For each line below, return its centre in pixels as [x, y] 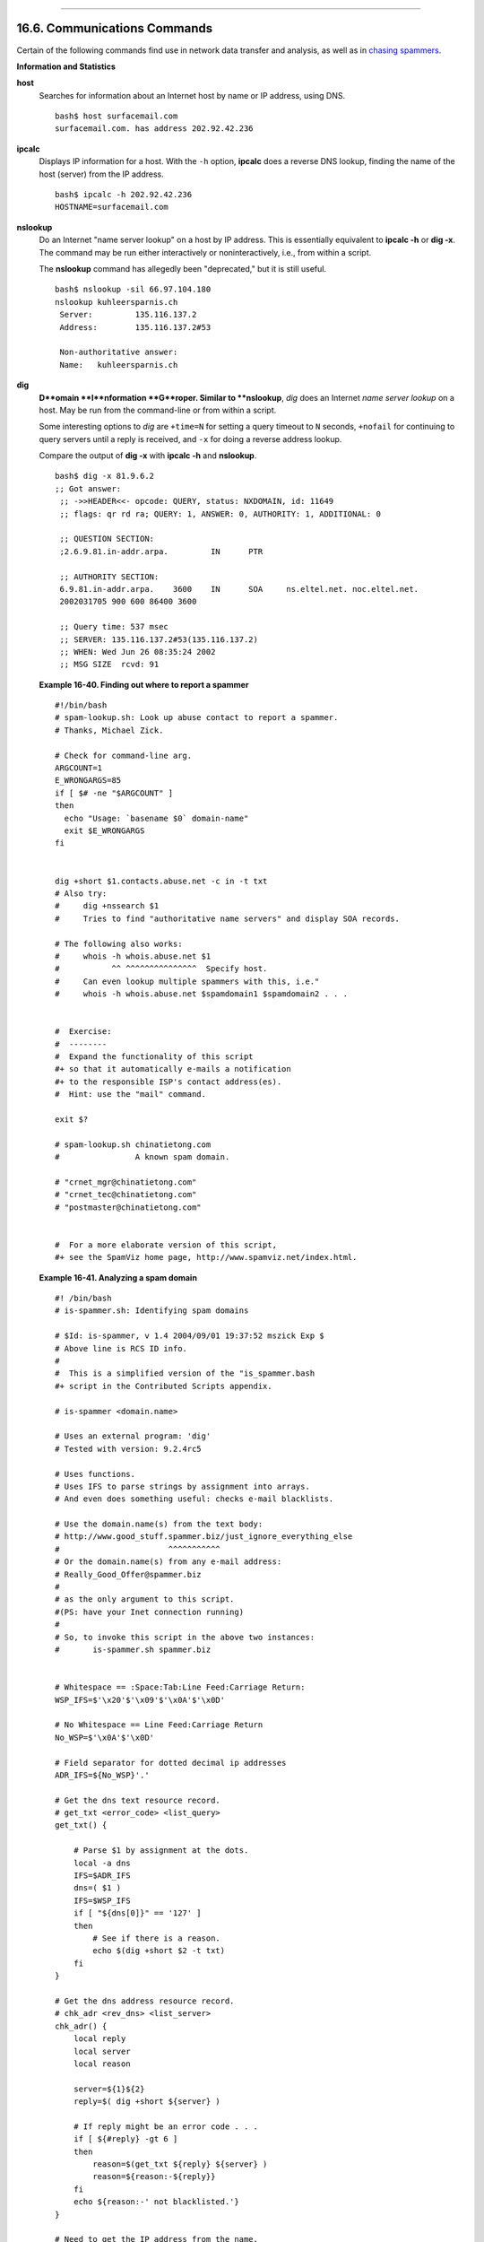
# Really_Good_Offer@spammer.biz [128, 1574]
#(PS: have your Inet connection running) [150, 1612]
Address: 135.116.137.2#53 [135, 327]
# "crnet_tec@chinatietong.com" [126, 1195]
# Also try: [81, 893]
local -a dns [102, 1863]
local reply [99, 2039]
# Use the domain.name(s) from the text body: [159, 1524]
